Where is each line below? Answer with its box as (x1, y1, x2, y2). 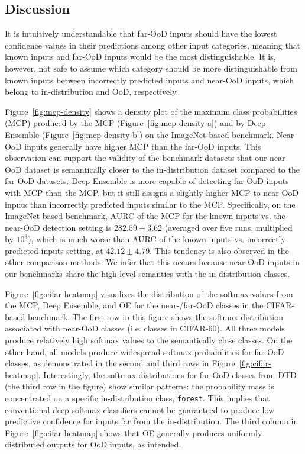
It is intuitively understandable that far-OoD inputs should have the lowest (5, 27, 277, 40)
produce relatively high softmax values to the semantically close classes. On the (5, 334, 293, 346)
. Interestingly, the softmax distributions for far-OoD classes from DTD (38, 368, 297, 381)
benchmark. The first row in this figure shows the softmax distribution (27, 310, 283, 323)
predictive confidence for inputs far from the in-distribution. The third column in (5, 415, 298, 427)
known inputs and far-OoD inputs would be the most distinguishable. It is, (5, 50, 276, 63)
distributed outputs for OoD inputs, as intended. (5, 438, 181, 450)
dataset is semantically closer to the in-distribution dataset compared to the (24, 163, 300, 175)
